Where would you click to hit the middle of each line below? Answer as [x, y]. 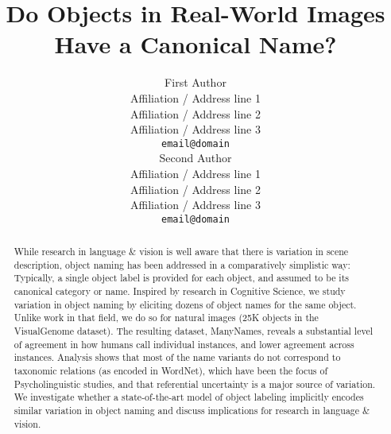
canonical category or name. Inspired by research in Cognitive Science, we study [180, 291]
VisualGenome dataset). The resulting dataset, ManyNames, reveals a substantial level [193, 331]
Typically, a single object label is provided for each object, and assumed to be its [181, 278]
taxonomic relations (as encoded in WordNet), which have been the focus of [171, 371]
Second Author [195, 158]
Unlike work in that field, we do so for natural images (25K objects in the [166, 318]
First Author [195, 82]
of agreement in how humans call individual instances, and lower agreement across [184, 344]
